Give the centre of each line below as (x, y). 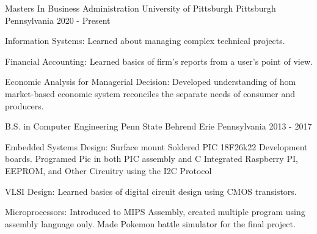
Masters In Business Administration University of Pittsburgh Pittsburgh (140, 8)
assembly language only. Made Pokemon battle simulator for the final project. (150, 223)
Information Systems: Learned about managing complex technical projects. (145, 41)
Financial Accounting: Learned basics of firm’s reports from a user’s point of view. (159, 61)
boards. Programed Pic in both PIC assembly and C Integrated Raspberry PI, (151, 159)
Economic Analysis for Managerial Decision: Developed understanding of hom (151, 82)
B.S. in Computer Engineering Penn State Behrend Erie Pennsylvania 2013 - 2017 (158, 126)
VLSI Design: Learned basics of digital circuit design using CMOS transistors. (151, 191)
